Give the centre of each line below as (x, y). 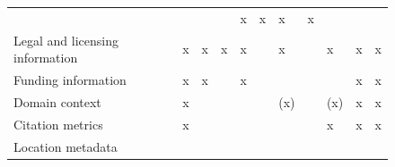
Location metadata (66, 146)
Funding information (70, 80)
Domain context (57, 101)
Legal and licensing (66, 40)
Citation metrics (58, 124)
